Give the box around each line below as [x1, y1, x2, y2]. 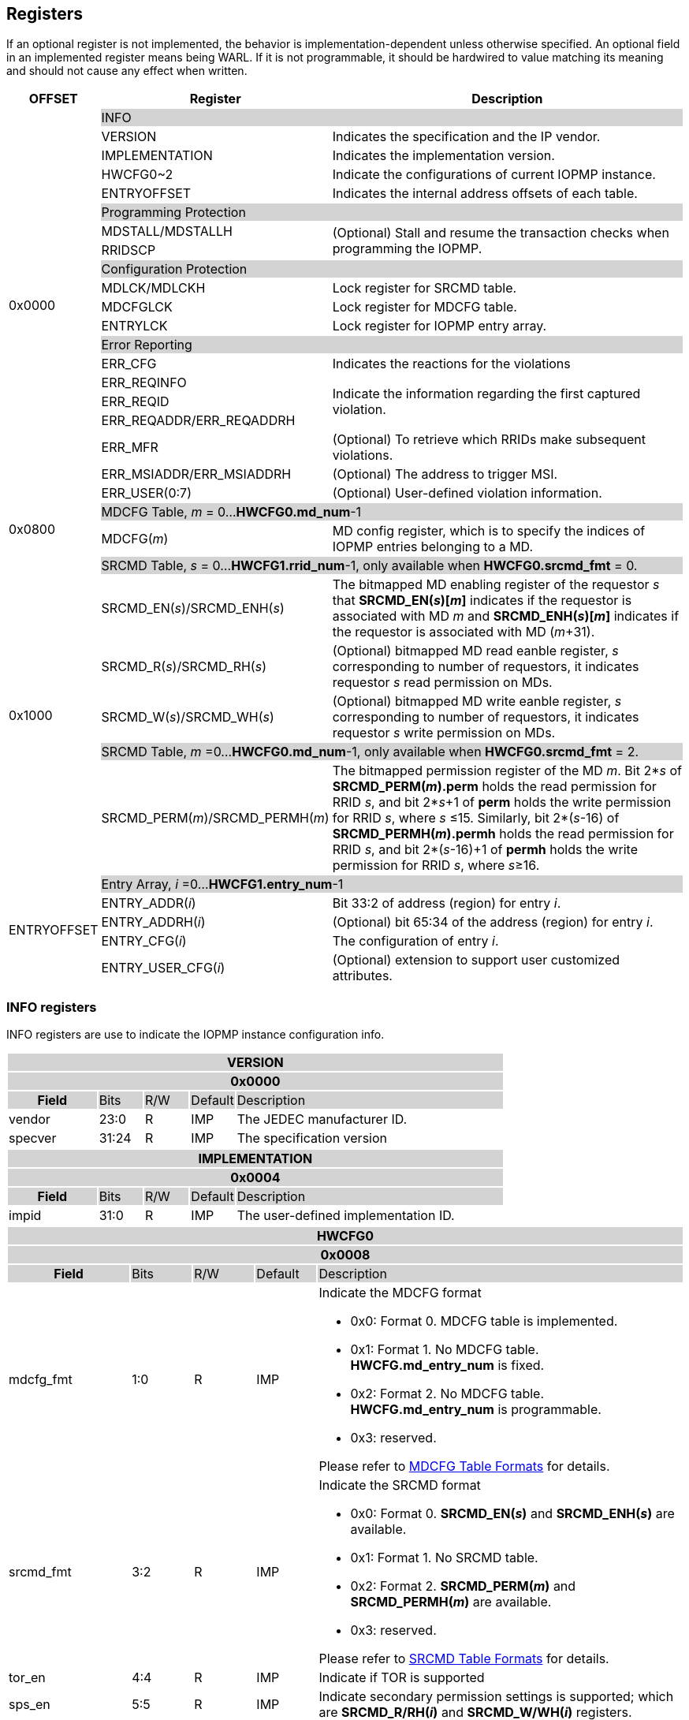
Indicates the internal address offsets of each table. [332, 185, 638, 202]
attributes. [332, 968, 393, 984]
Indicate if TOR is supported [318, 1670, 485, 1686]
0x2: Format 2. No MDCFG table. [350, 1386, 545, 1402]
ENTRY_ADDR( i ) [101, 895, 196, 912]
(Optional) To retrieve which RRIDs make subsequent [332, 431, 646, 448]
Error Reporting [101, 337, 192, 353]
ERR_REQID [101, 394, 169, 410]
